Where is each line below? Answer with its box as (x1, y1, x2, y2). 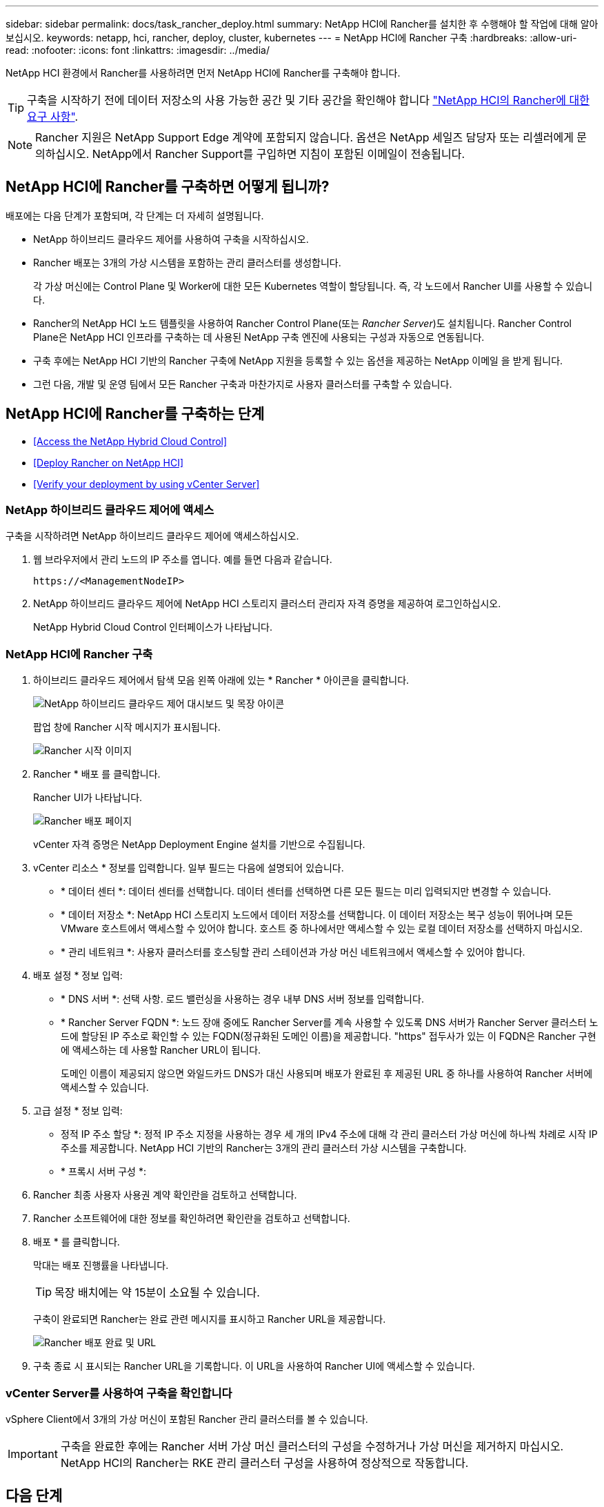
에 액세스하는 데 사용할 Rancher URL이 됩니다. (61, 1044, 261, 1056)
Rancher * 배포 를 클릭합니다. (33, 768, 161, 780)
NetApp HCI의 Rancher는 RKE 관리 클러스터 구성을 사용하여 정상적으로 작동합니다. (60, 1455, 469, 1470)
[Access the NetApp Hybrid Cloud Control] (33, 435, 228, 447)
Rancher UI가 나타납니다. (33, 791, 143, 804)
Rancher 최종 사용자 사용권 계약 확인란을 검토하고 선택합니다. (33, 1189, 297, 1201)
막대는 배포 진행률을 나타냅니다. (33, 1259, 169, 1272)
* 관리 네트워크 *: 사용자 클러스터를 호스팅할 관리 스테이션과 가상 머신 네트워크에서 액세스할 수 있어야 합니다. (61, 946, 525, 958)
